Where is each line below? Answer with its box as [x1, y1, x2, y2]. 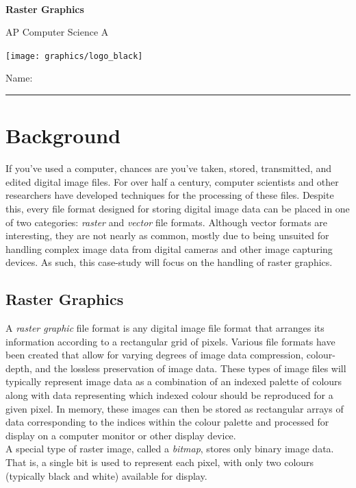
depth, [5, 361, 32, 375]
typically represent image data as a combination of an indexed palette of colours [5, 374, 342, 389]
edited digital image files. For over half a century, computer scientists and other [5, 174, 339, 188]
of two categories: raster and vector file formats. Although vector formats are [5, 215, 328, 229]
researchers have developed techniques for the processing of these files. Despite [5, 188, 334, 202]
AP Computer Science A [5, 25, 109, 39]
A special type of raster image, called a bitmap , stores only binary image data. [5, 441, 334, 456]
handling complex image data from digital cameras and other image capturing [5, 241, 333, 256]
